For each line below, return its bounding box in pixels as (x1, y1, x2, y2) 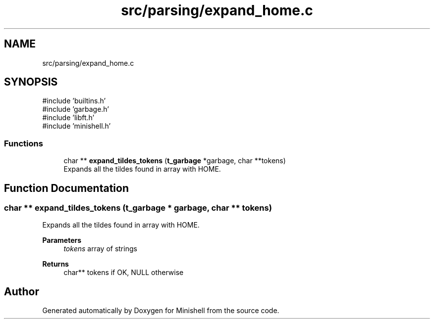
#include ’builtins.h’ (42, 96, 106, 105)
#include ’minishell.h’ (42, 122, 111, 131)
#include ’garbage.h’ (42, 105, 109, 114)
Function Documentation (4, 182, 129, 194)
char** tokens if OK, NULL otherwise (63, 268, 184, 277)
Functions (4, 138, 43, 148)
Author (4, 285, 39, 298)
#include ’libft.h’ (42, 113, 95, 122)
